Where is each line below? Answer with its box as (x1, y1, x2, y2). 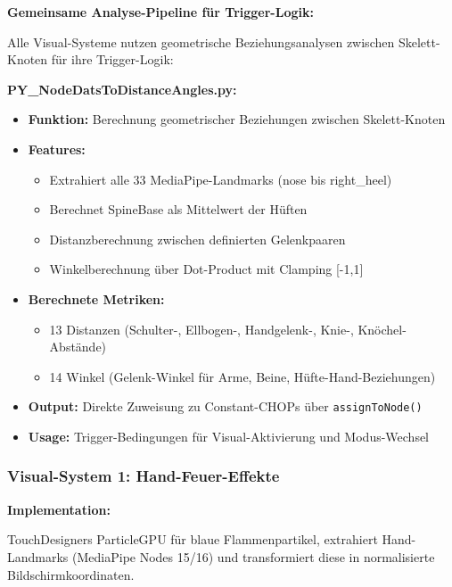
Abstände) (49, 337, 107, 356)
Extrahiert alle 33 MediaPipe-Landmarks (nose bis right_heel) (49, 169, 392, 188)
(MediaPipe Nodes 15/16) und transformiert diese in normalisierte (72, 547, 435, 566)
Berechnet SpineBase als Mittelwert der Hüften (49, 200, 308, 219)
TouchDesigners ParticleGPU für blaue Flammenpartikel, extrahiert (7, 530, 378, 549)
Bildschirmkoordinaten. (7, 565, 135, 583)
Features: (28, 139, 86, 158)
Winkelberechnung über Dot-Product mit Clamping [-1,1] (49, 260, 364, 278)
